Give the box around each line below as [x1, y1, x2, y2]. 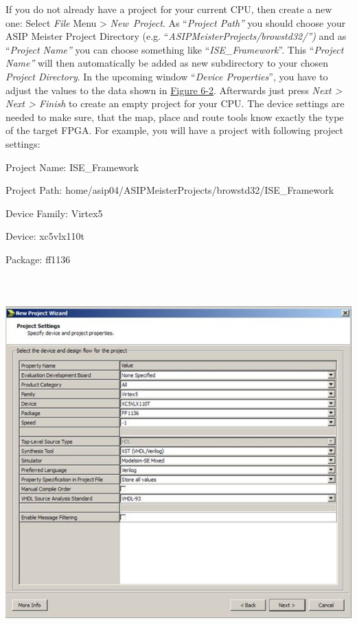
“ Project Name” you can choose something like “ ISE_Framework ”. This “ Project [5, 42, 344, 56]
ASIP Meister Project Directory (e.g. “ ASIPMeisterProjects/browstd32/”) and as [5, 29, 347, 43]
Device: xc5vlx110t [5, 229, 84, 243]
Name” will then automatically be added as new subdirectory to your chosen [5, 56, 329, 70]
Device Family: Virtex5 [5, 205, 103, 220]
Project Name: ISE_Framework [5, 159, 139, 174]
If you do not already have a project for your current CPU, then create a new [5, 2, 332, 16]
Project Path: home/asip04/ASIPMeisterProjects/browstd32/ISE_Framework [5, 183, 334, 197]
